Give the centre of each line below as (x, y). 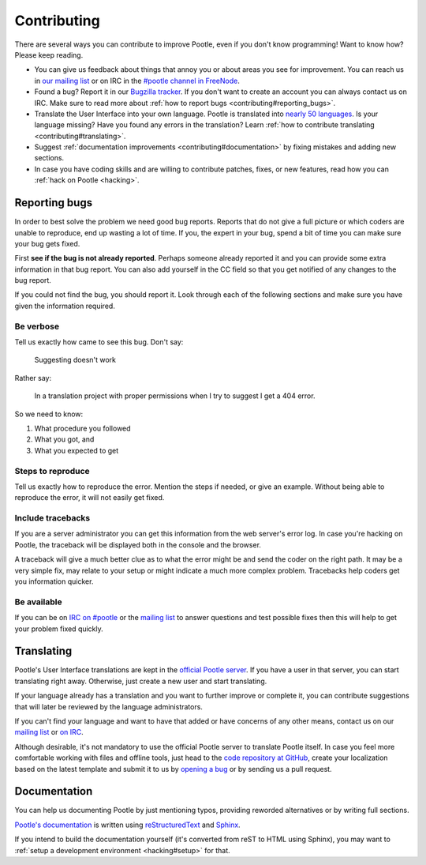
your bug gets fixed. (47, 243)
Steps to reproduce (52, 471)
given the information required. (65, 306)
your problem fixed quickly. (59, 629)
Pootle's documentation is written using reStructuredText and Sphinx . (127, 825)
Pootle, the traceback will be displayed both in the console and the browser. (138, 544)
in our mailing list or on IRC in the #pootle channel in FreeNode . (137, 81)
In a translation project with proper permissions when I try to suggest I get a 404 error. (175, 396)
